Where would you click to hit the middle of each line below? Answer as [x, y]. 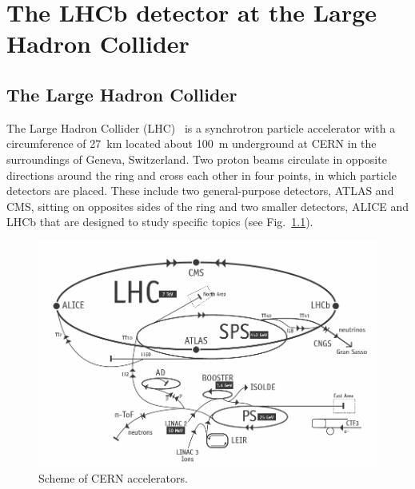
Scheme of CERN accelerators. [113, 478]
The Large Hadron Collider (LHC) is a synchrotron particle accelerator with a [201, 127]
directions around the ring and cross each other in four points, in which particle [202, 175]
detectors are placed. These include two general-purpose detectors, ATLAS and [200, 191]
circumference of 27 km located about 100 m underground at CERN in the [192, 143]
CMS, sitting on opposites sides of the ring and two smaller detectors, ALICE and [208, 206]
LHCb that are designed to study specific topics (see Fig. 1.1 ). [160, 222]
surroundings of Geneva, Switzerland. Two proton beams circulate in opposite [197, 159]
